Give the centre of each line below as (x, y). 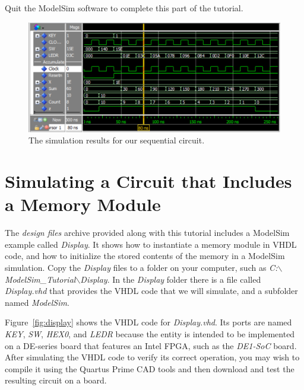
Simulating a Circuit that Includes (148, 181)
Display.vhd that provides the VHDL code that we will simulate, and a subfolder (151, 291)
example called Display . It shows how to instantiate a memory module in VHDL (151, 244)
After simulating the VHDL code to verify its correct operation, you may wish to (152, 357)
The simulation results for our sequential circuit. (117, 140)
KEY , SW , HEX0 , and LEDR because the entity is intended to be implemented (150, 334)
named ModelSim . (37, 302)
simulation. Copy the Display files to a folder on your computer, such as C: (141, 268)
